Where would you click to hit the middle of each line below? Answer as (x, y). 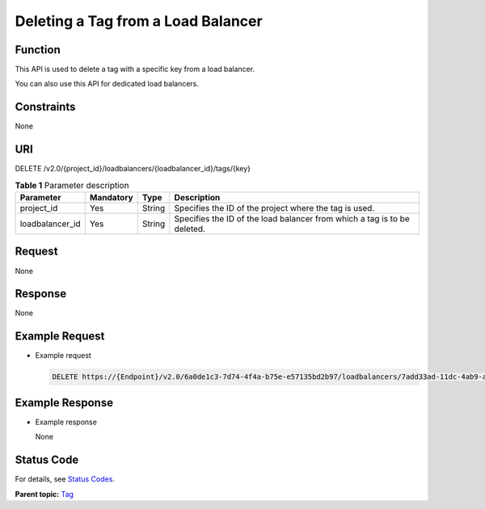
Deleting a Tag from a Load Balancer (139, 21)
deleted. (190, 229)
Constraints (45, 107)
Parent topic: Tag (44, 494)
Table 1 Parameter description (72, 185)
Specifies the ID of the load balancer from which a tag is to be (292, 219)
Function (38, 50)
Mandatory (111, 198)
